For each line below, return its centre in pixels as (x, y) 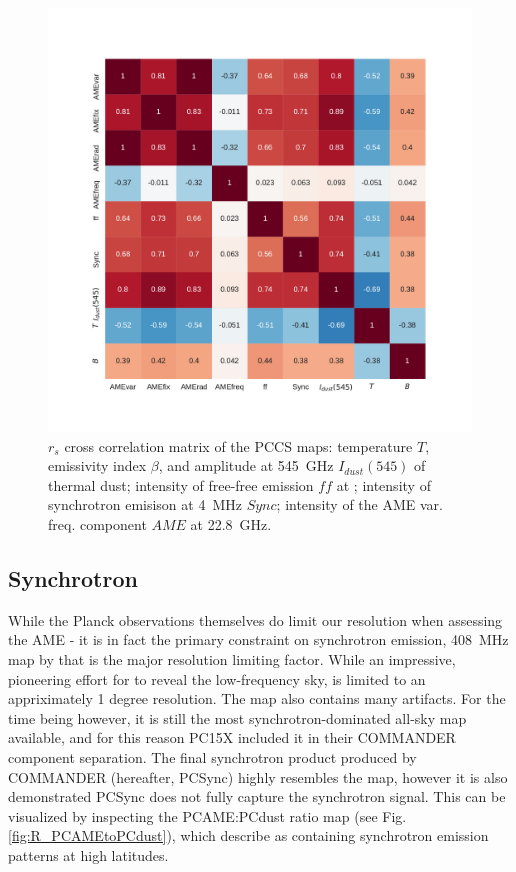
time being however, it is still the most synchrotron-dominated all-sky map (237, 717)
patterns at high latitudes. (88, 854)
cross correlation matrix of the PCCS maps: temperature (238, 445)
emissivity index (97, 465)
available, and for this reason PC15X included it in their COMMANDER (232, 737)
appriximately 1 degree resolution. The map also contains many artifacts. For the (257, 698)
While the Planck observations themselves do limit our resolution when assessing (255, 619)
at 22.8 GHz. (231, 523)
